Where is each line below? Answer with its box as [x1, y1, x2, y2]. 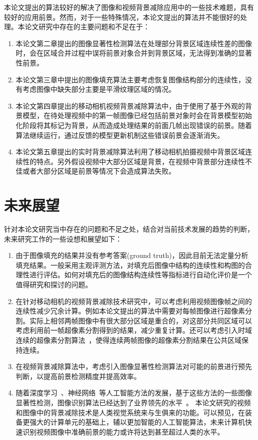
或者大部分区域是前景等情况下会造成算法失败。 [22, 166, 176, 176]
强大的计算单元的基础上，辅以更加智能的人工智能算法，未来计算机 [29, 417, 245, 427]
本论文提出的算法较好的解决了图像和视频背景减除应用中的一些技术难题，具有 [4, 2, 254, 12]
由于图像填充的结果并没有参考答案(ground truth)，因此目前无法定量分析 [15, 250, 249, 260]
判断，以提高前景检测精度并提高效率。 [15, 371, 141, 381]
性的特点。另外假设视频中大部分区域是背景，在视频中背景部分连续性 [22, 156, 245, 166]
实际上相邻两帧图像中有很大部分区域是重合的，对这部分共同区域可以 [29, 315, 252, 325]
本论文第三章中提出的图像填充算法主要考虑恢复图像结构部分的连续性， [15, 74, 245, 84]
